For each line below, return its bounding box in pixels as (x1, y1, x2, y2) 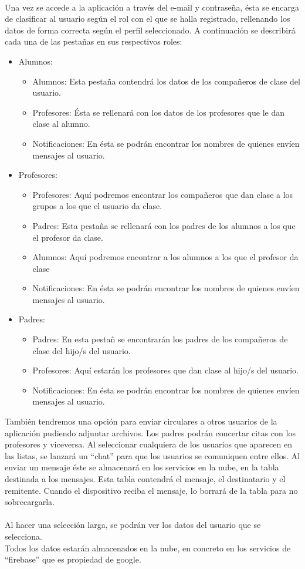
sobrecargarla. (5, 496, 55, 508)
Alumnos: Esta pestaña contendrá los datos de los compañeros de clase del (32, 75, 300, 87)
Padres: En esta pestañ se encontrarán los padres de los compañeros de (32, 333, 288, 345)
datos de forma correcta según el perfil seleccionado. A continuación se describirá (5, 23, 296, 36)
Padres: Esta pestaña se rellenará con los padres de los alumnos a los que (32, 219, 296, 231)
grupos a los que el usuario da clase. (32, 200, 162, 212)
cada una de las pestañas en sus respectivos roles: (5, 35, 182, 48)
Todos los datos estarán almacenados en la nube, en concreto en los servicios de (5, 541, 291, 554)
